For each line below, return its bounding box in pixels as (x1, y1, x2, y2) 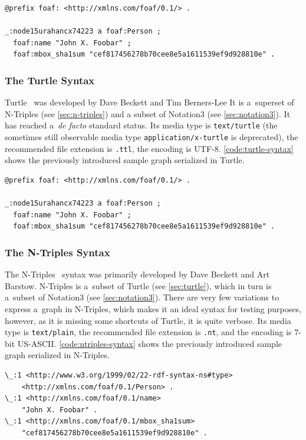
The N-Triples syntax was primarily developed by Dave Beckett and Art (5, 268, 270, 280)
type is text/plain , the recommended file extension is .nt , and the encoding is (5, 326, 292, 338)
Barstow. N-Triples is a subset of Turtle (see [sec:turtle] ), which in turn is (5, 279, 272, 292)
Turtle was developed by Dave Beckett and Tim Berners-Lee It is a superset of (5, 96, 294, 108)
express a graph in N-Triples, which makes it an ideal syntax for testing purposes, (5, 302, 301, 315)
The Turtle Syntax (5, 72, 95, 87)
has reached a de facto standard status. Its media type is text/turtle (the (5, 119, 278, 131)
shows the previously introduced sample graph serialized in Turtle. (5, 154, 245, 166)
